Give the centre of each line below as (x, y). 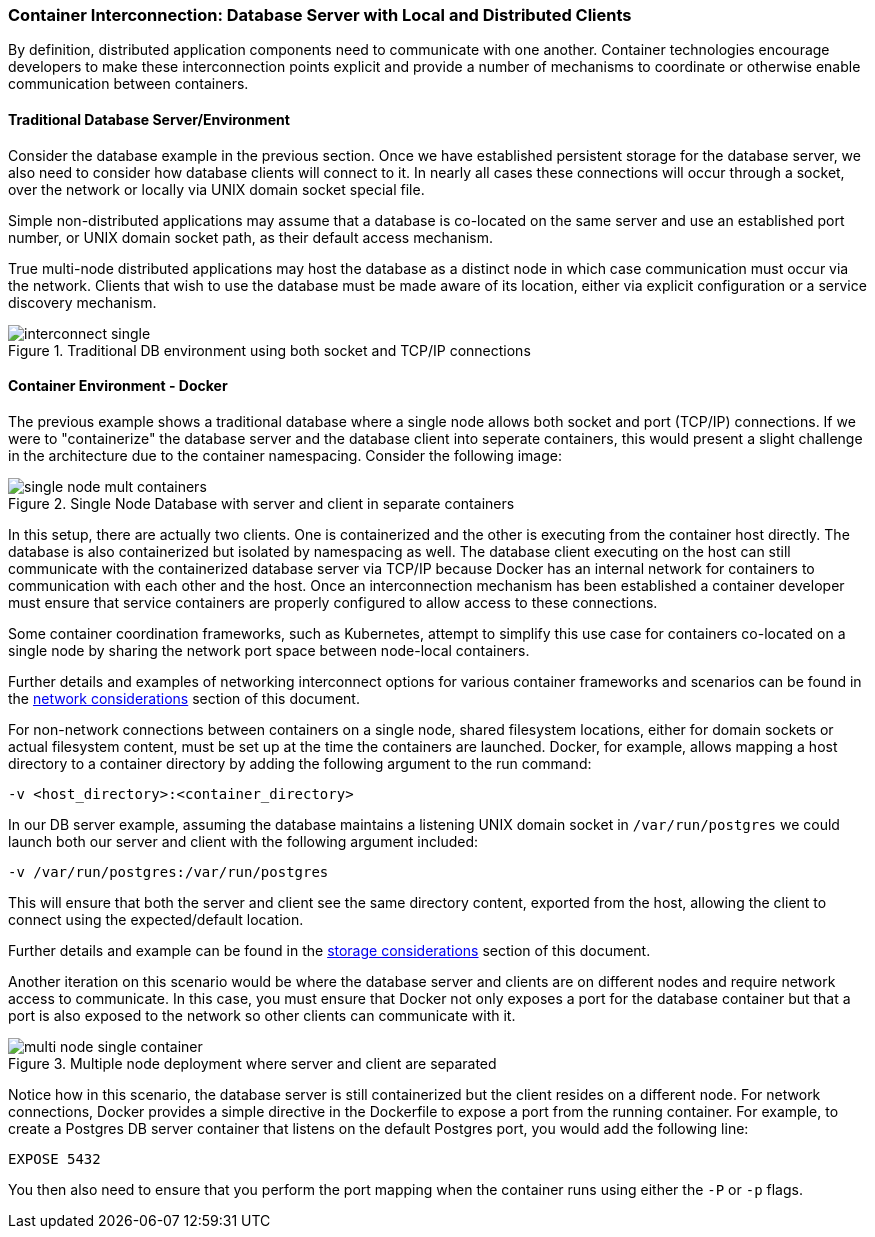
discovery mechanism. (82, 302)
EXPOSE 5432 (54, 1158)
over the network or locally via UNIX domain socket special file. (216, 189)
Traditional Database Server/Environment (149, 119)
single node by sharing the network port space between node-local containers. (269, 650)
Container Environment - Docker (118, 386)
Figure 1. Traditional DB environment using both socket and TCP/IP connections (269, 350)
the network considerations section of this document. (184, 698)
